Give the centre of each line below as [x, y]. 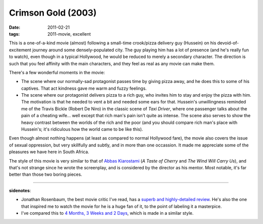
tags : [14, 34]
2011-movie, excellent [69, 34]
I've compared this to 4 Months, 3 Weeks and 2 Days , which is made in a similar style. [107, 213]
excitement [20, 50]
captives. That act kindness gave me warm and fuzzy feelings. [84, 88]
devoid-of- [228, 43]
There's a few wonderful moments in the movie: [57, 72]
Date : [15, 27]
